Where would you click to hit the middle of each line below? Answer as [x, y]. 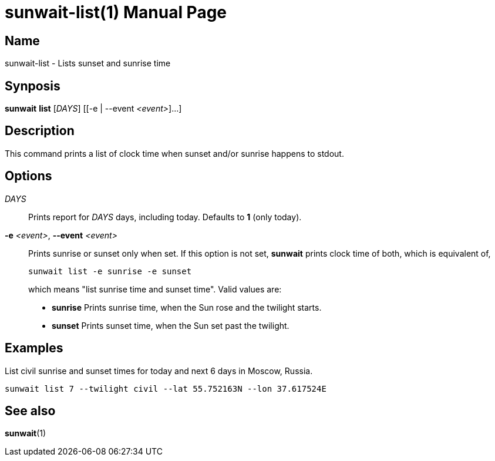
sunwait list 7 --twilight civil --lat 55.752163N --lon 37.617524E [166, 388]
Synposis [33, 86]
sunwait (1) [26, 433]
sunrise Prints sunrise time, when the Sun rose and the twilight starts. [187, 307]
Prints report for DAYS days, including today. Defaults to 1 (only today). [165, 217]
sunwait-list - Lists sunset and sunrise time [88, 63]
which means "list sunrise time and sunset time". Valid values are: [155, 289]
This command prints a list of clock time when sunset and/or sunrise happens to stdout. [174, 153]
